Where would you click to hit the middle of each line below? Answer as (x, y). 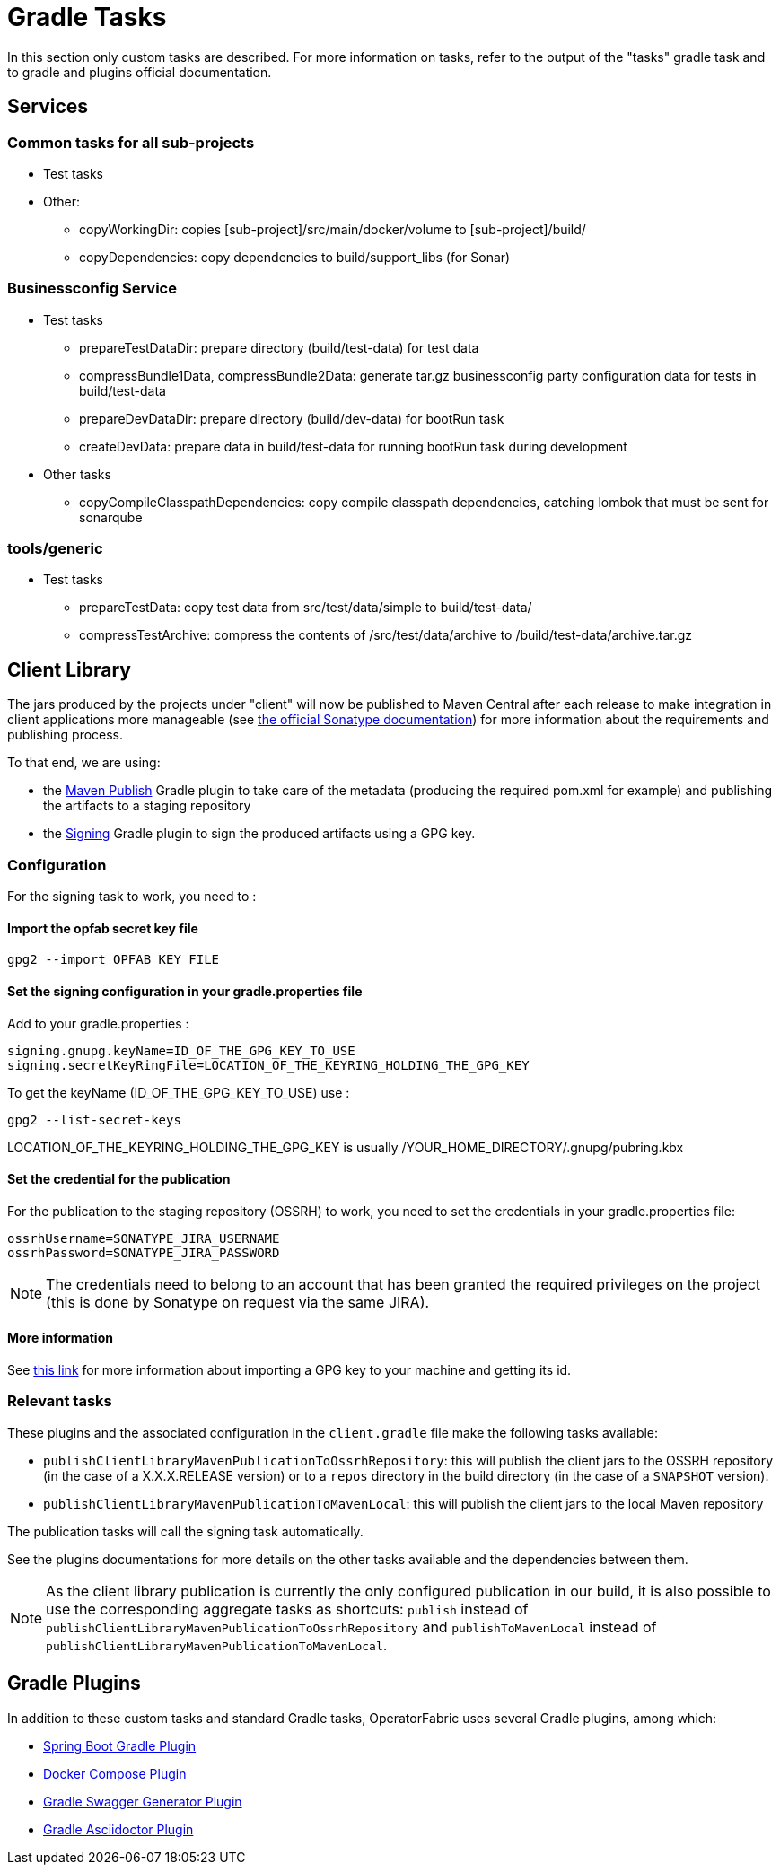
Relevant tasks (60, 1401)
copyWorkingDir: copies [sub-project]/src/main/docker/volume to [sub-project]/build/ (333, 229)
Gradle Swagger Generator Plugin (143, 1801)
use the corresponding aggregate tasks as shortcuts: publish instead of (287, 1609)
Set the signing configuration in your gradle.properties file (185, 991)
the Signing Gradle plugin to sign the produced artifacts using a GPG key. (259, 834)
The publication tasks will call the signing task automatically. (185, 1531)
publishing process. (66, 735)
